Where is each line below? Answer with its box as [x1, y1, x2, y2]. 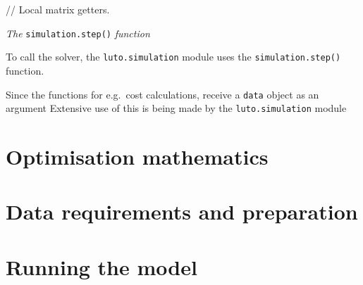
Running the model [6, 252, 197, 281]
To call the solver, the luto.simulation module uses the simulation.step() [6, 49, 341, 64]
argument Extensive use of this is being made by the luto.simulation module [6, 101, 347, 115]
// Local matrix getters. [6, 2, 110, 16]
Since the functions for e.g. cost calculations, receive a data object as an [6, 87, 319, 101]
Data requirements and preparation [6, 197, 358, 226]
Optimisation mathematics [6, 142, 269, 170]
